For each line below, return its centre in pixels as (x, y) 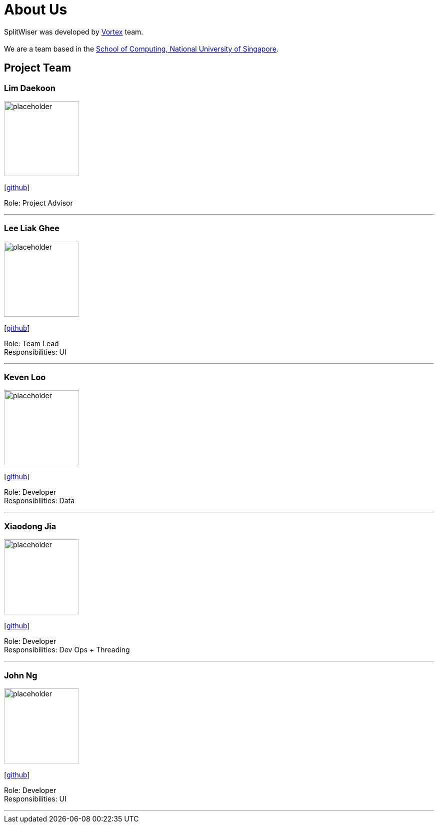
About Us (36, 10)
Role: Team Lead (31, 343)
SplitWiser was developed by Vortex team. (74, 32)
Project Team (38, 68)
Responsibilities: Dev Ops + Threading (67, 650)
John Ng (21, 675)
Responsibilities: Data (39, 501)
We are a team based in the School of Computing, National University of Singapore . (141, 49)
